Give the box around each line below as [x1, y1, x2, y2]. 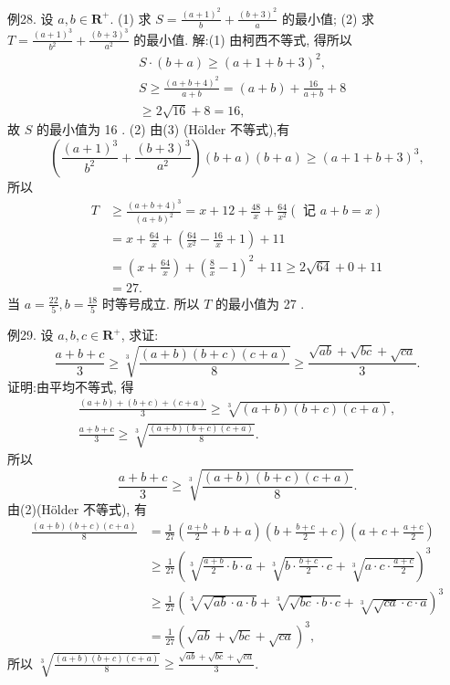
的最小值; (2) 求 [281, 8, 375, 27]
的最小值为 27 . [215, 293, 305, 312]
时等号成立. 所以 [101, 293, 200, 312]
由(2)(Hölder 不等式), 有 [7, 500, 147, 519]
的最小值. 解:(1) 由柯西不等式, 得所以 [133, 29, 352, 48]
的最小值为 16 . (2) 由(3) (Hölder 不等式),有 [36, 120, 290, 139]
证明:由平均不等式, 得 [7, 376, 134, 395]
